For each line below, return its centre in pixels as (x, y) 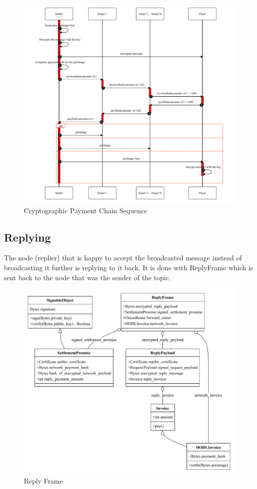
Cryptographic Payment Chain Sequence (86, 210)
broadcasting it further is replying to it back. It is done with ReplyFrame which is (129, 268)
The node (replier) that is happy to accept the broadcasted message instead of (123, 258)
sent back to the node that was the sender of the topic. (88, 277)
